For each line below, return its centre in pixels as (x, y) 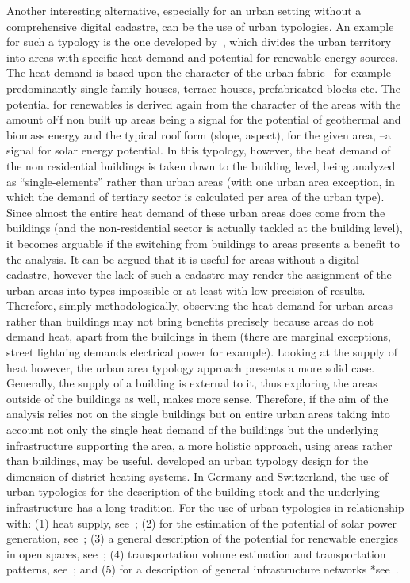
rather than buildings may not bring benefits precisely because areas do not (190, 320)
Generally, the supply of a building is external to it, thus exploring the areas (192, 383)
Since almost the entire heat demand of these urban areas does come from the (196, 212)
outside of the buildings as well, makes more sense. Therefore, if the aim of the (197, 398)
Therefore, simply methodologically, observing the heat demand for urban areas (200, 305)
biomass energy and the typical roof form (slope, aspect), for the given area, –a (199, 134)
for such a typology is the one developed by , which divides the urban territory (199, 42)
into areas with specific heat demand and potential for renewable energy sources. (202, 57)
